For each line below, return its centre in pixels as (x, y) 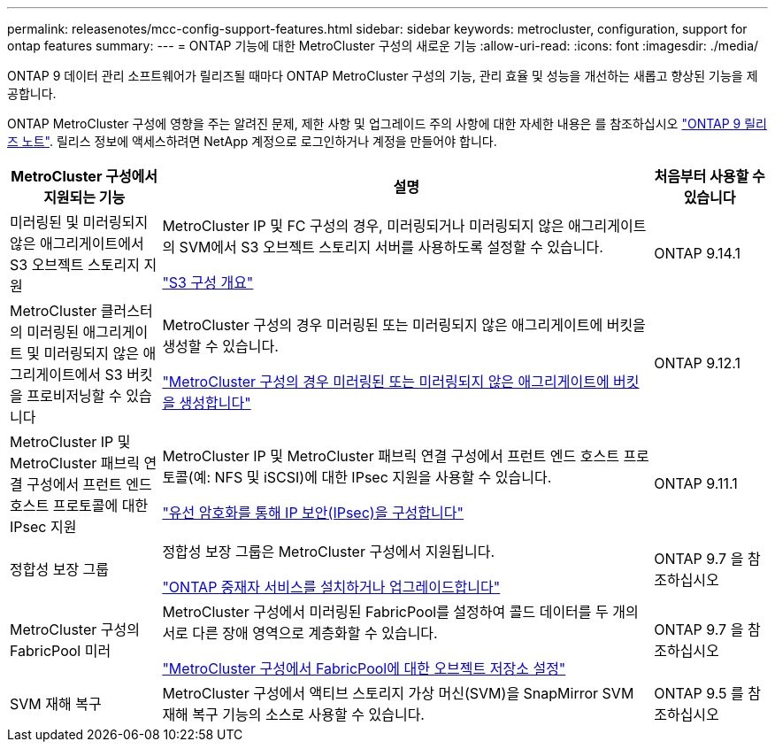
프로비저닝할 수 (74, 396)
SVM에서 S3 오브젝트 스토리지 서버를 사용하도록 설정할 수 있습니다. (391, 247)
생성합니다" (215, 403)
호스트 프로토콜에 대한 (79, 506)
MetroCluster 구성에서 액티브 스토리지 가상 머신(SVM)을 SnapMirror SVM (398, 693)
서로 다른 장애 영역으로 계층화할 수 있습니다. (300, 633)
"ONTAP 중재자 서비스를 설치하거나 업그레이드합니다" (331, 587)
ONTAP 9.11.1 (696, 483)
